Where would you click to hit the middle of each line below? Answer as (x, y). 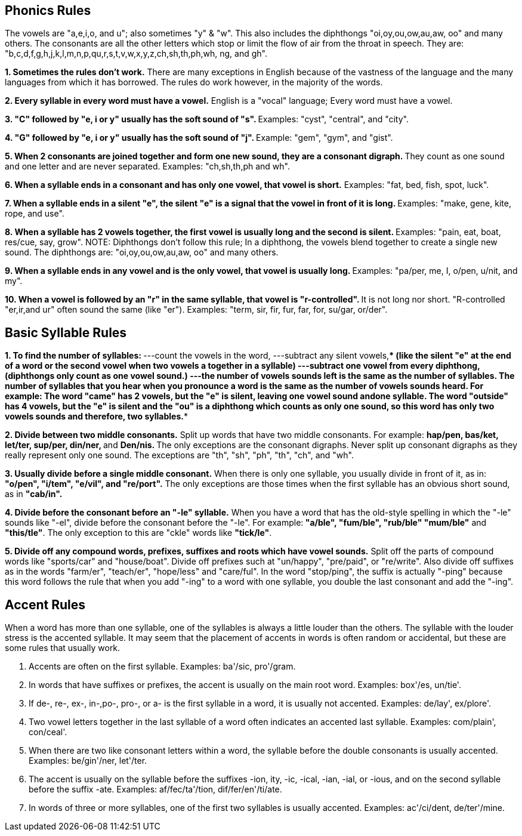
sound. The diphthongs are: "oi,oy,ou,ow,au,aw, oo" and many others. (142, 252)
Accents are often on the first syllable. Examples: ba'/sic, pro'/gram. (162, 667)
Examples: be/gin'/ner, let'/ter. (88, 761)
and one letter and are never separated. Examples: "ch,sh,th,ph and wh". (147, 166)
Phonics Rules (48, 10)
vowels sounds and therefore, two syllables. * (96, 417)
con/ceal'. (48, 732)
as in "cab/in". (34, 494)
